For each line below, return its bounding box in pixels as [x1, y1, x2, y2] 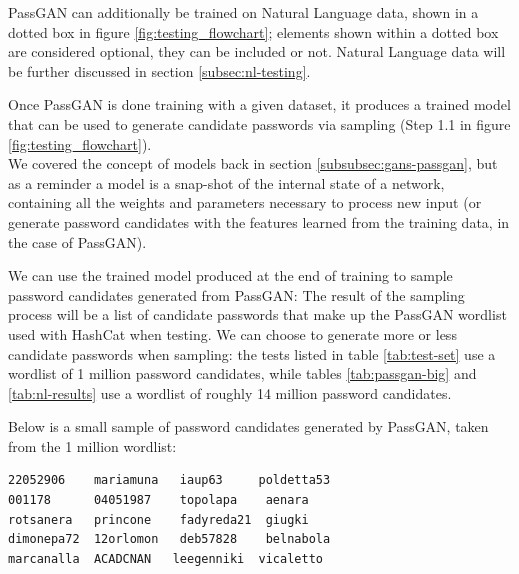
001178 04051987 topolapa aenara [8, 493, 309, 508]
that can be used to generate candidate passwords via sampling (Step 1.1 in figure [8, 113, 511, 134]
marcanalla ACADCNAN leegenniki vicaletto [8, 551, 323, 566]
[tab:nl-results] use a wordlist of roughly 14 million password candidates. [8, 382, 452, 403]
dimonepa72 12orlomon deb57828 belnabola [8, 532, 331, 547]
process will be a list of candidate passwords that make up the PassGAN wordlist [8, 304, 507, 325]
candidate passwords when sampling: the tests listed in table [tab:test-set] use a [8, 343, 496, 364]
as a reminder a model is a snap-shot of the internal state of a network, [8, 172, 445, 193]
